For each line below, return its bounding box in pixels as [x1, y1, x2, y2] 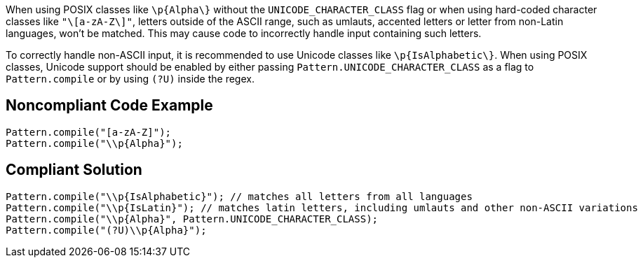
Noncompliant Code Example [6, 97, 213, 115]
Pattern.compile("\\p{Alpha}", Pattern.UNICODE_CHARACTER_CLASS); [6, 213, 379, 225]
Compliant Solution [6, 161, 142, 179]
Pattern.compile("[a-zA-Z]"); [6, 126, 172, 138]
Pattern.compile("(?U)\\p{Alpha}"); [6, 224, 207, 236]
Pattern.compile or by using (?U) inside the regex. [6, 73, 255, 85]
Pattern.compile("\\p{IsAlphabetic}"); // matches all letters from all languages [6, 190, 473, 202]
